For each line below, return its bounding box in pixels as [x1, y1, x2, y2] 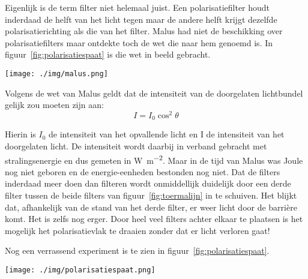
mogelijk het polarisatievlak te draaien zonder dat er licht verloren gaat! [5, 224, 270, 236]
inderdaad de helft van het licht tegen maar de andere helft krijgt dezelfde [5, 13, 277, 25]
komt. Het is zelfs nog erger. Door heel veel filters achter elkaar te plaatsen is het [5, 212, 303, 225]
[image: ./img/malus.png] [5, 69, 108, 78]
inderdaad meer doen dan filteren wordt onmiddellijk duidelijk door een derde [5, 177, 291, 190]
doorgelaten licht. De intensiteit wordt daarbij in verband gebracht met [5, 139, 267, 152]
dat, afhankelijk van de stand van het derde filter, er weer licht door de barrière [5, 200, 297, 213]
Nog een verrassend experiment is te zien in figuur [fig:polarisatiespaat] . [5, 244, 270, 257]
